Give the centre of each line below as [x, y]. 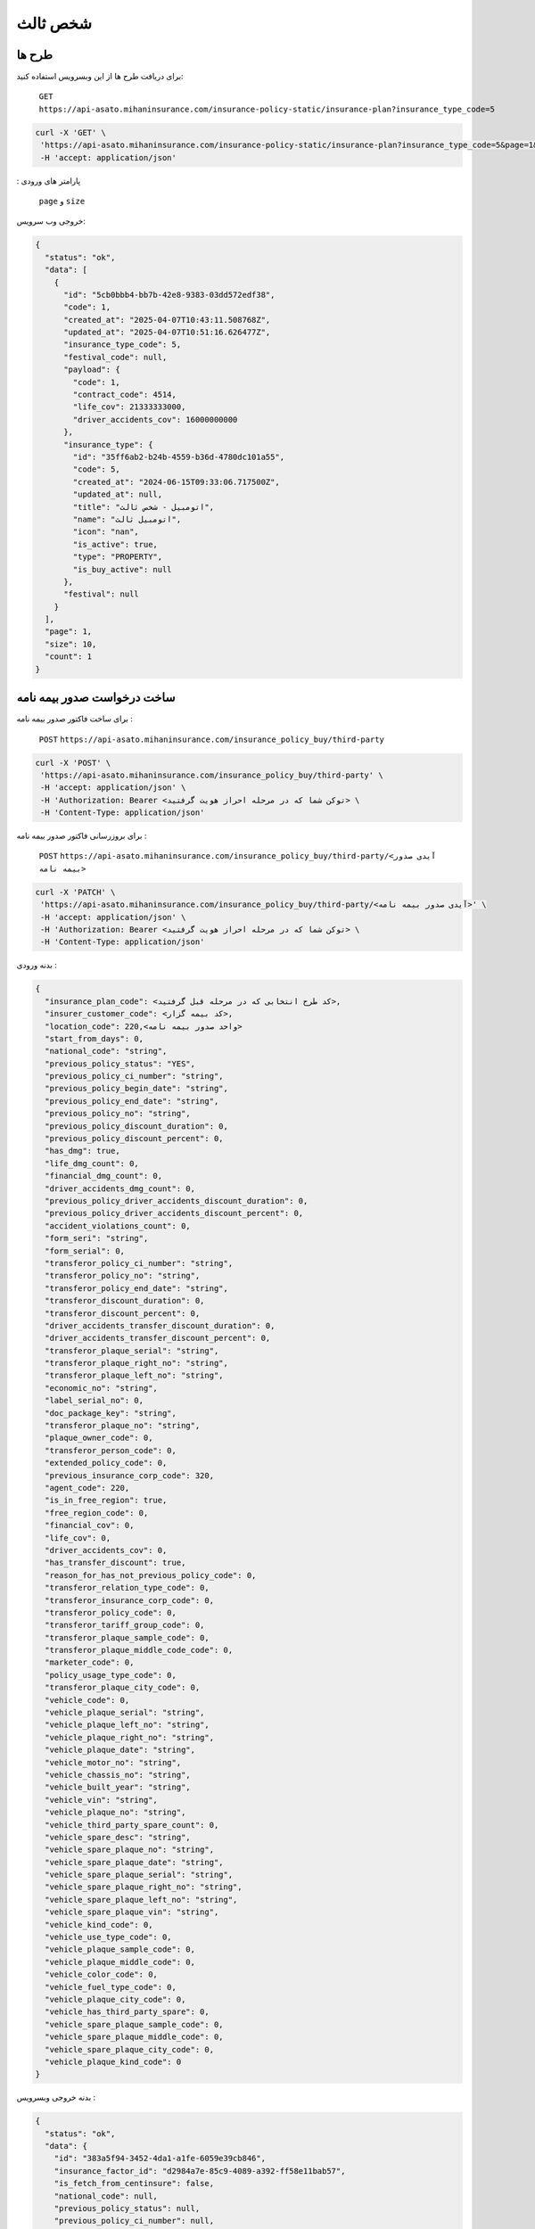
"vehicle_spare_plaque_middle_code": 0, [134, 2037]
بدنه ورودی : [37, 965]
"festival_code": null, [115, 357]
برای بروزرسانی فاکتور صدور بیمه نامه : [82, 836]
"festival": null [102, 594]
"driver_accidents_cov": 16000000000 [155, 419]
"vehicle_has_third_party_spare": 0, [127, 2012]
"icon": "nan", [106, 532]
